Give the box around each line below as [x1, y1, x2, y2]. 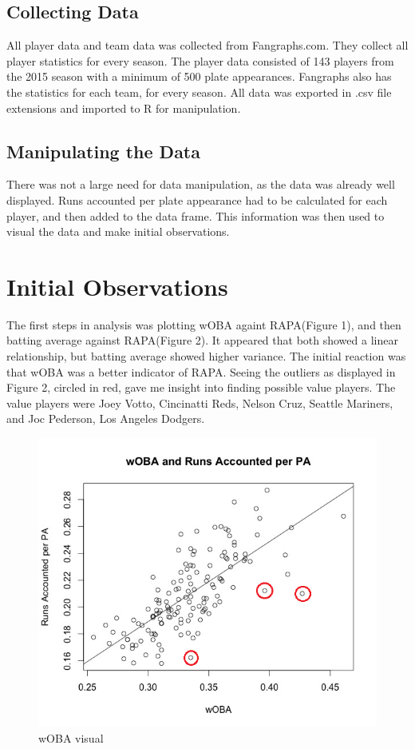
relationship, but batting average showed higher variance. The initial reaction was [6, 348, 406, 365]
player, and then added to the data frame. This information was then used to [6, 207, 385, 224]
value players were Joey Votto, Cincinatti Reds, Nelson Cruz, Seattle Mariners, [6, 394, 393, 411]
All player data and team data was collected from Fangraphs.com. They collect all [6, 37, 409, 54]
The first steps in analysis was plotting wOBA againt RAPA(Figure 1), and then [6, 316, 401, 333]
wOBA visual [38, 729, 104, 746]
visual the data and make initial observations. [6, 223, 230, 240]
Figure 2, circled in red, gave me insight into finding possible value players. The [6, 379, 396, 396]
